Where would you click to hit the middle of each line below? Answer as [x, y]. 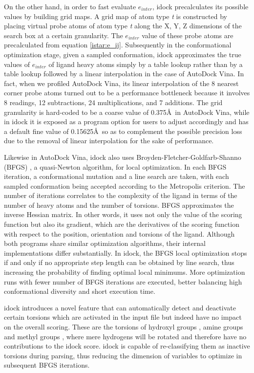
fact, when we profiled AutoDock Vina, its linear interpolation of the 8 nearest [121, 83]
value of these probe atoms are [188, 35]
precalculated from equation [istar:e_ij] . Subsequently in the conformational [118, 45]
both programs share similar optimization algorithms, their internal [105, 243]
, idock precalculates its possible [200, 6]
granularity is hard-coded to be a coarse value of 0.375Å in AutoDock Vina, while [127, 112]
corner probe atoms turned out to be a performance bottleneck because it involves [127, 93]
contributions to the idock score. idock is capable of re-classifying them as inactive [127, 346]
